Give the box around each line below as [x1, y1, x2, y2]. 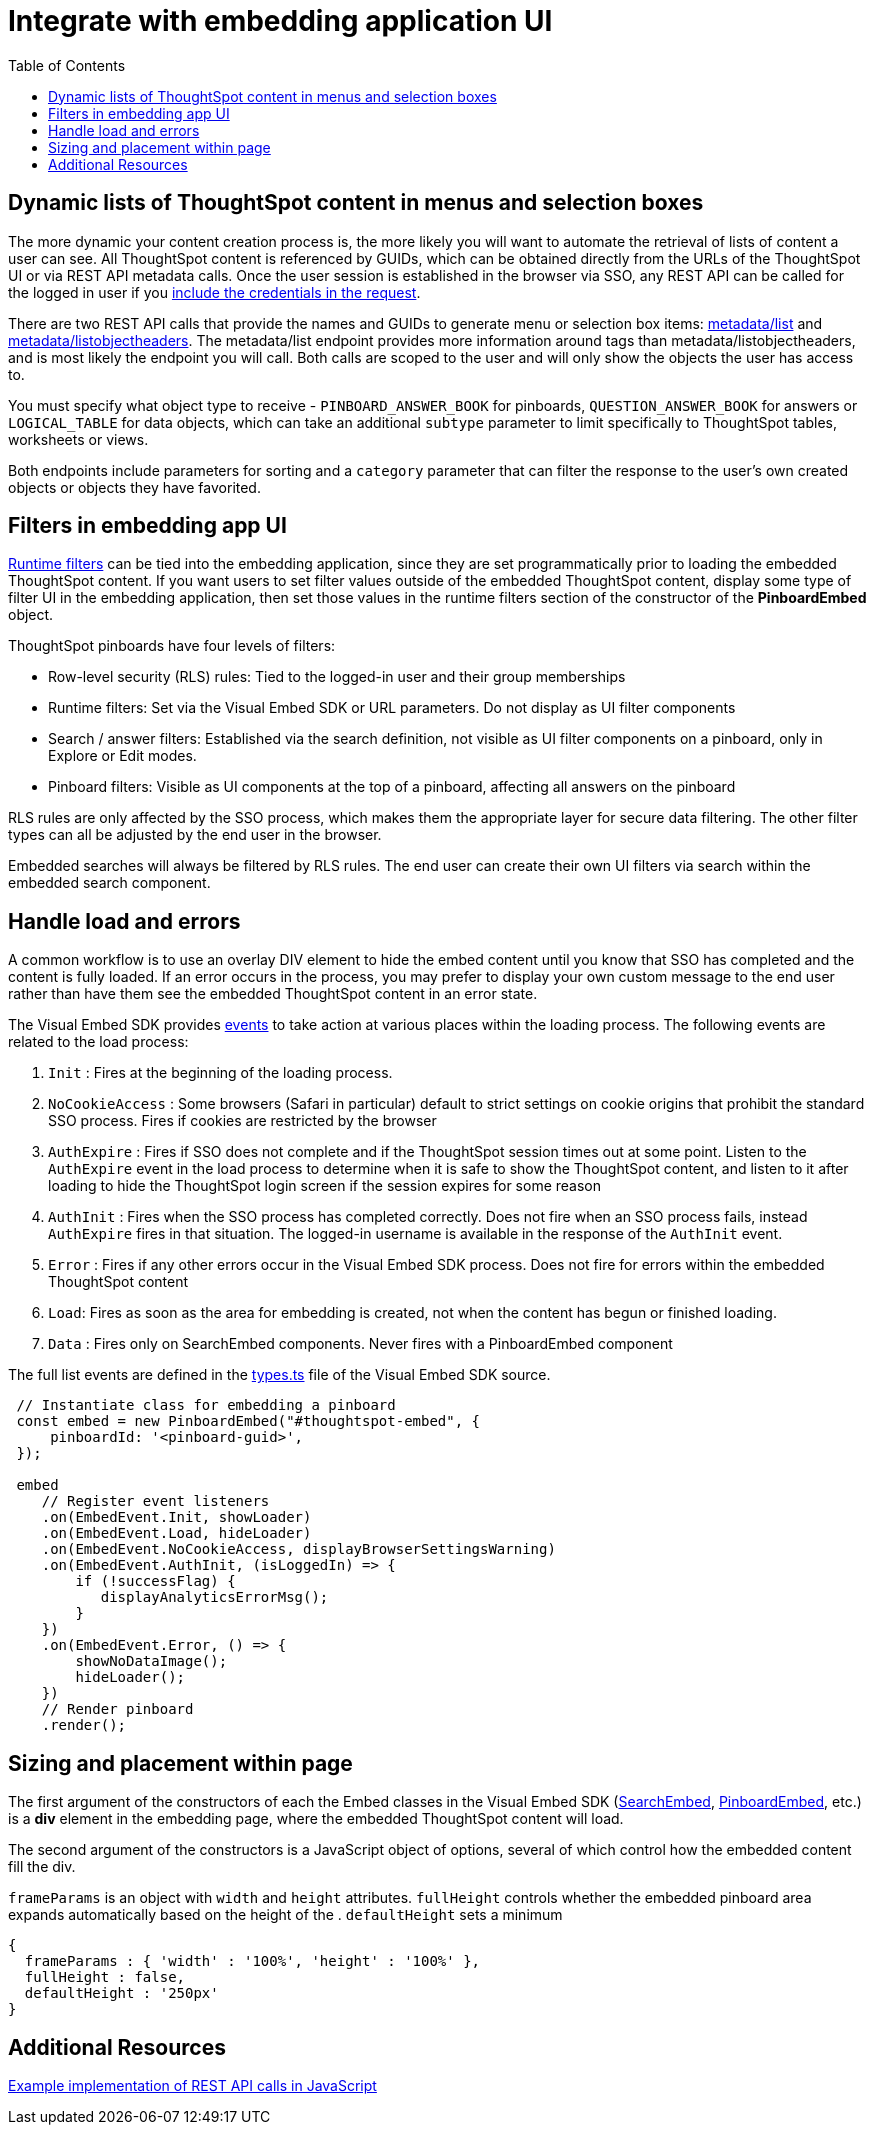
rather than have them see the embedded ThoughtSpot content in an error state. [8, 985, 538, 1003]
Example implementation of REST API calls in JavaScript [8, 2076, 377, 2094]
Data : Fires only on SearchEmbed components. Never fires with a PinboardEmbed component [48, 1335, 673, 1353]
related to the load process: [8, 1033, 189, 1051]
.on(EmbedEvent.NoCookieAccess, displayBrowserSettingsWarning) [41, 1541, 556, 1558]
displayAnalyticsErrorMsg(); [100, 1589, 329, 1606]
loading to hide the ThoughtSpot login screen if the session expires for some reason [48, 1177, 601, 1195]
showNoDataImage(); [75, 1653, 228, 1670]
